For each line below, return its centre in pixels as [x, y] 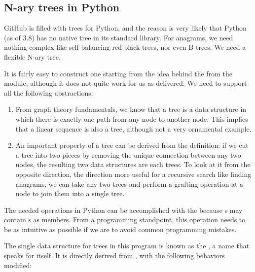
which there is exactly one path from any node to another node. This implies [132, 119]
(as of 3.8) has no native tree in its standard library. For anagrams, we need [119, 37]
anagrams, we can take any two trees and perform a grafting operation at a [129, 184]
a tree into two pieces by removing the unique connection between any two [128, 154]
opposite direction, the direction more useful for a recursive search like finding [133, 174]
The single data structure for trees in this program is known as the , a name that [127, 246]
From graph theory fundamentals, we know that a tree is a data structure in [131, 109]
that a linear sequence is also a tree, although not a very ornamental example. [133, 128]
